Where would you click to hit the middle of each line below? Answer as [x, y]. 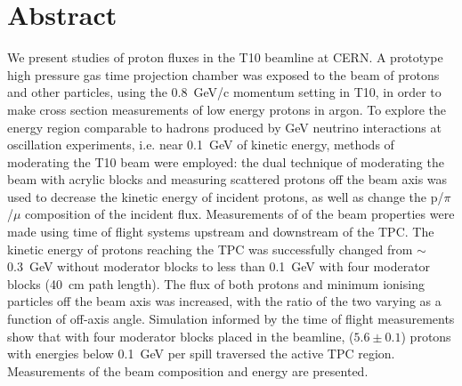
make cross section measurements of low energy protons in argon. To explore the [227, 109]
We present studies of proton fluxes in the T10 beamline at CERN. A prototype [225, 57]
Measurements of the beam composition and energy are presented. [188, 370]
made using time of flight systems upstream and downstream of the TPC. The [221, 232]
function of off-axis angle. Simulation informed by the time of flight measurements [231, 319]
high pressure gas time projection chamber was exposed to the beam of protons [223, 74]
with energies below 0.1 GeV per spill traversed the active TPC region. [201, 354]
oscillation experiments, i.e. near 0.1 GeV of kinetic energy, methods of [201, 145]
